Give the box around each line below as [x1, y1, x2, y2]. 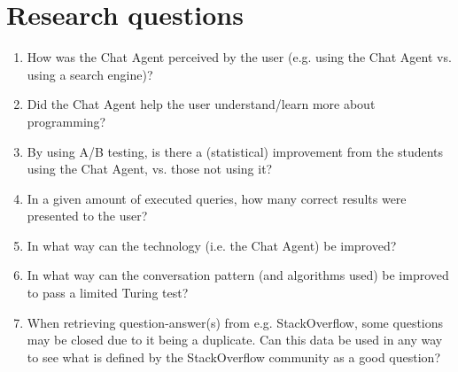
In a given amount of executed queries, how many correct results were [27, 189, 407, 207]
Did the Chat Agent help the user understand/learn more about [27, 95, 376, 113]
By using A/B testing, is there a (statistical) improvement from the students [27, 142, 444, 160]
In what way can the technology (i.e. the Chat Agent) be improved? [27, 236, 397, 254]
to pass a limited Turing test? [27, 283, 189, 302]
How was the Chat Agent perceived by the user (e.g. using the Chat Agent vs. [27, 48, 452, 66]
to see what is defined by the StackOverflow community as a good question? [27, 347, 440, 366]
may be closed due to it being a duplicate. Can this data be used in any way [27, 330, 443, 349]
